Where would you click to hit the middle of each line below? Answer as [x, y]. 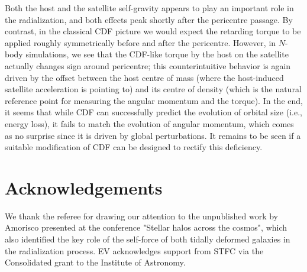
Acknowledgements [84, 187]
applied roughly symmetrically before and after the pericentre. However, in [140, 42]
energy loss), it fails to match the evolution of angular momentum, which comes [149, 123]
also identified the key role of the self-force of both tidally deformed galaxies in [148, 239]
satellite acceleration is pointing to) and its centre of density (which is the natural [153, 89]
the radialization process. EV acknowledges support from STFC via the [134, 250]
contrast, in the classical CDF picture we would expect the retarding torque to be [153, 31]
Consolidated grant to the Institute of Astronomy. [95, 262]
